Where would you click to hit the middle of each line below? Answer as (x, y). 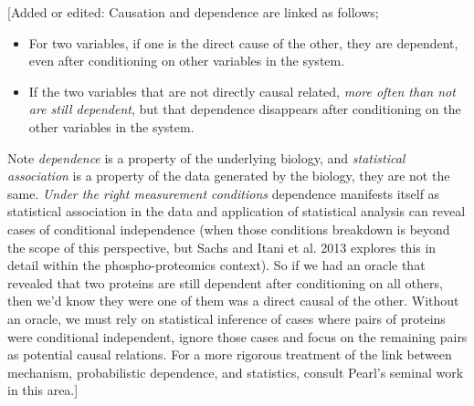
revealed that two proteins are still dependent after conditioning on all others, (225, 282)
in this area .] (43, 390)
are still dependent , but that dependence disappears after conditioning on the (245, 109)
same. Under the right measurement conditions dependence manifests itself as (224, 193)
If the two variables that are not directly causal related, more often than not (242, 91)
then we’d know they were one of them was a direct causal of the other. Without (233, 301)
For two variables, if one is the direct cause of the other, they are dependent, (243, 42)
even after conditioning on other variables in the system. (187, 61)
